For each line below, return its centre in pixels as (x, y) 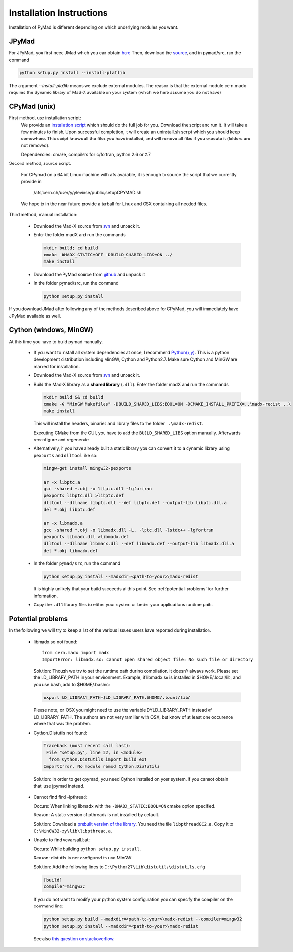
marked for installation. (57, 366)
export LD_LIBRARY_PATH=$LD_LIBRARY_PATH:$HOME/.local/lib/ (117, 697)
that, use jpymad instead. (59, 786)
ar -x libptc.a (62, 482)
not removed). (35, 145)
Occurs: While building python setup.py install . (87, 849)
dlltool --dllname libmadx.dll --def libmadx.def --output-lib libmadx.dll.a (139, 544)
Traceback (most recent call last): (88, 746)
